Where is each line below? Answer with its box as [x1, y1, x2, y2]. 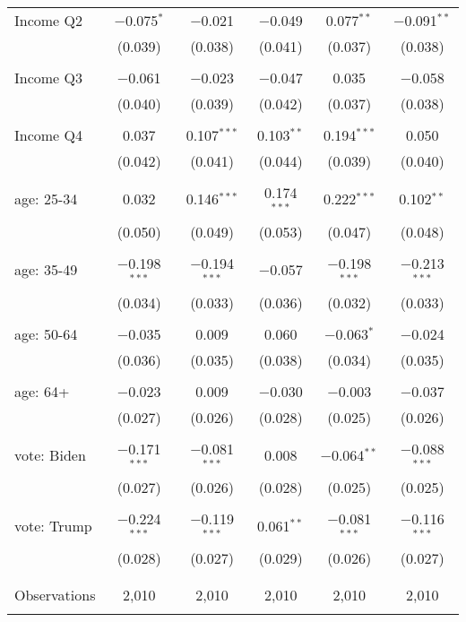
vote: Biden [14, 444, 86, 465]
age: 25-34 [14, 188, 78, 210]
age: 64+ [14, 380, 70, 402]
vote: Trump [14, 514, 92, 536]
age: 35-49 [14, 259, 78, 281]
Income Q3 [14, 67, 82, 88]
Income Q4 [14, 125, 82, 145]
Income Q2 [14, 10, 82, 30]
